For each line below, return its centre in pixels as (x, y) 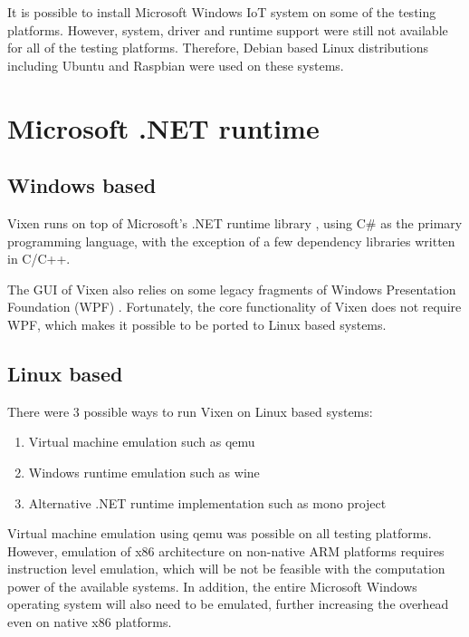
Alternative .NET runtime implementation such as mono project (207, 502)
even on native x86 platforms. (90, 622)
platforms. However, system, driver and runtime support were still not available (228, 29)
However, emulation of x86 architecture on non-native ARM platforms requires (226, 550)
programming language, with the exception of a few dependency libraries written (231, 241)
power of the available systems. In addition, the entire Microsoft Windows (212, 586)
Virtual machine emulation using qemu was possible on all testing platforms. (220, 533)
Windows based (82, 185)
